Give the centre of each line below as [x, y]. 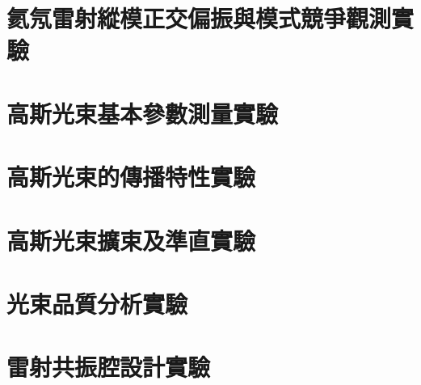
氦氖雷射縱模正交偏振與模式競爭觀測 [199, 18]
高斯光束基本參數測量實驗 [143, 113]
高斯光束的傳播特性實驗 [131, 177]
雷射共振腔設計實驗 [109, 367]
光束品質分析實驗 [97, 303]
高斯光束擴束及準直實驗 [131, 240]
